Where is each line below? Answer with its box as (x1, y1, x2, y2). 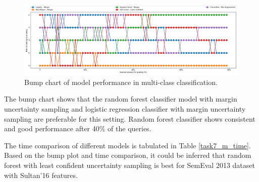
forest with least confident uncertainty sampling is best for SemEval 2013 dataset (4, 159, 255, 170)
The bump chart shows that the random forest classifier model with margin (4, 94, 237, 104)
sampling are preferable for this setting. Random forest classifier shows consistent (4, 113, 255, 124)
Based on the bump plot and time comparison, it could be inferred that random (4, 150, 251, 160)
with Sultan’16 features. (4, 169, 78, 180)
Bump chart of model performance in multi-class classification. (24, 76, 218, 87)
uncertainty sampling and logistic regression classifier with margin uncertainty (4, 103, 246, 114)
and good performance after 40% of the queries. (4, 123, 151, 134)
